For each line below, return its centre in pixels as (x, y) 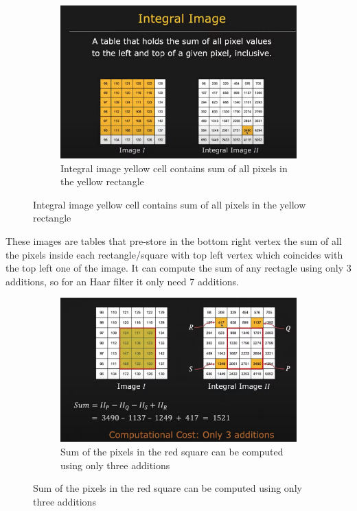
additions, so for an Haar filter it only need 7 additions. (122, 281)
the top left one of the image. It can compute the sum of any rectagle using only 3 (178, 268)
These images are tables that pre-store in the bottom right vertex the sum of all (174, 241)
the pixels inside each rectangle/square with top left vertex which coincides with (174, 254)
